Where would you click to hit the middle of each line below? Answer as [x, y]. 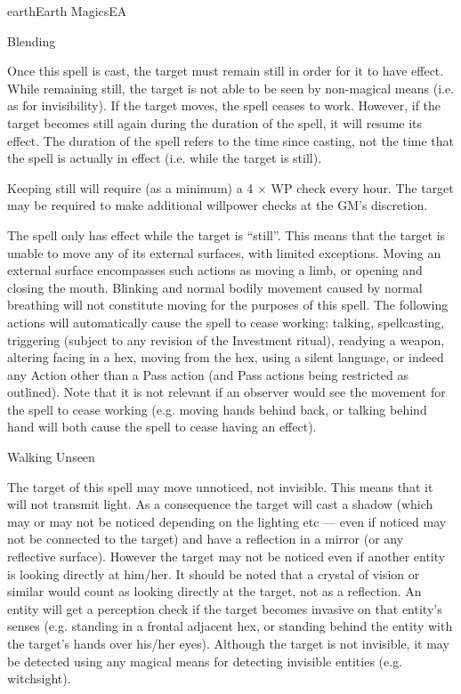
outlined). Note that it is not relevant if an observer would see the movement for [226, 392]
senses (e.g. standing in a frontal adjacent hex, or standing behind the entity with [230, 626]
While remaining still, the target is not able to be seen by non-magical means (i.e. [231, 88]
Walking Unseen [51, 457]
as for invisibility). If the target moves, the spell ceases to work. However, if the [224, 105]
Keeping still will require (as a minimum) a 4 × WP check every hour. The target [230, 187]
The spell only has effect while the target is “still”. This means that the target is [226, 234]
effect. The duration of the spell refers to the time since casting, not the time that [231, 140]
